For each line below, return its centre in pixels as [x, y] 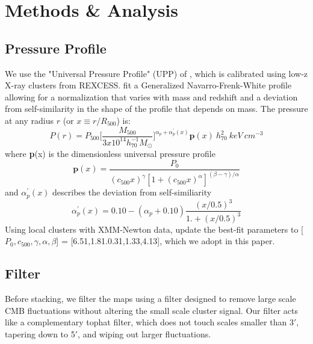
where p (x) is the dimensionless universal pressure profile [110, 154]
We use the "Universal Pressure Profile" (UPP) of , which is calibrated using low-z [156, 73]
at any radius [29, 120]
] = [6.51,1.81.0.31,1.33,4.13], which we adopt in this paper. [166, 241]
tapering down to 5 [40, 333]
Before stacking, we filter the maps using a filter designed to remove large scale [150, 299]
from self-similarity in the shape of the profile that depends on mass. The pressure [156, 109]
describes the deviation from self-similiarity [132, 192]
